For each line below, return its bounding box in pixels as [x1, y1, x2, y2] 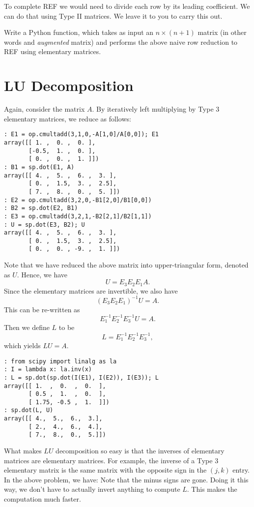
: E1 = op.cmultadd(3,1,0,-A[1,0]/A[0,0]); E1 [4, 131, 159, 138]
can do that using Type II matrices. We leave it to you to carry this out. [4, 10, 223, 21]
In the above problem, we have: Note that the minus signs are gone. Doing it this [4, 474, 249, 484]
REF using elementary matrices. [4, 46, 101, 57]
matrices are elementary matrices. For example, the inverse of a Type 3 [4, 455, 219, 465]
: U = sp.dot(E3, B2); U [4, 221, 85, 228]
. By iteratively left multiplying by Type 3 [92, 104, 220, 114]
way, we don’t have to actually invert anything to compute [4, 484, 180, 494]
